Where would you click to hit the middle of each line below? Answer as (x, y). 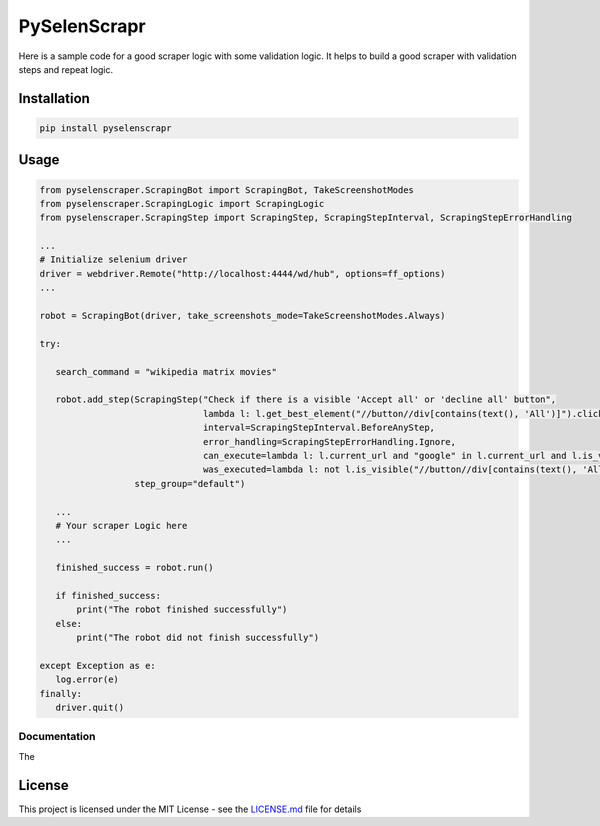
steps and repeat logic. (66, 69)
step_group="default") (190, 483)
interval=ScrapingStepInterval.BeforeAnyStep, (318, 428)
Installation (54, 98)
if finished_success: (108, 595)
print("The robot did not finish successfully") (198, 638)
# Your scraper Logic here (121, 525)
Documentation (57, 737)
